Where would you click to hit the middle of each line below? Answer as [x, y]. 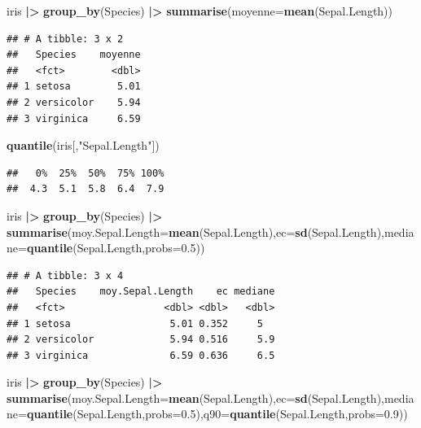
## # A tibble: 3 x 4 [65, 275]
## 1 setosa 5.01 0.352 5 [135, 323]
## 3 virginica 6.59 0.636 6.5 [141, 355]
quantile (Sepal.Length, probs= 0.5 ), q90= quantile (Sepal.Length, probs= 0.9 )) [217, 414]
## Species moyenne [74, 55]
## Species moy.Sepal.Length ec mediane [141, 292]
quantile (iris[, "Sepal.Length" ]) [83, 145]
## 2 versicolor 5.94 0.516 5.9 [141, 340]
